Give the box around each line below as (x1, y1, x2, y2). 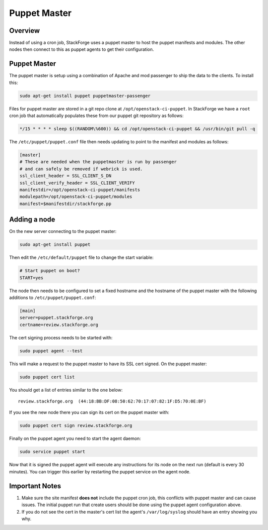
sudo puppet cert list (19, 374, 75, 380)
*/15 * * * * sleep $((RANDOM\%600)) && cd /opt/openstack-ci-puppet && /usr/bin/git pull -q (19, 126, 256, 132)
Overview (9, 26, 40, 35)
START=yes (19, 275, 44, 281)
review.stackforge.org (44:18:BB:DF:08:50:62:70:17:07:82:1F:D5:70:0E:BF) (18, 399, 206, 404)
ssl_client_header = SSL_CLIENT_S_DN (19, 173, 112, 179)
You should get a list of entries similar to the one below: (9, 387, 123, 393)
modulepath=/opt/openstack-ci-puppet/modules (19, 194, 133, 200)
